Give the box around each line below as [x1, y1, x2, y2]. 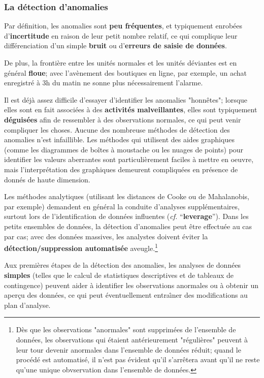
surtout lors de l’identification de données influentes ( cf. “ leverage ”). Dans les [4, 211, 249, 222]
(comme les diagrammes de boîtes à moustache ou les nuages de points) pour [4, 144, 244, 154]
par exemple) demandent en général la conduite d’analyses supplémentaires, [4, 201, 240, 211]
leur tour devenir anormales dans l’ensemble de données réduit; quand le [16, 344, 241, 355]
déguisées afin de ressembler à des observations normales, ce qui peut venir [4, 114, 241, 124]
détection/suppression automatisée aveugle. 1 [4, 241, 158, 253]
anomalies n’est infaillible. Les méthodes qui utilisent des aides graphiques [4, 134, 235, 145]
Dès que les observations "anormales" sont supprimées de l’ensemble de [16, 324, 236, 335]
